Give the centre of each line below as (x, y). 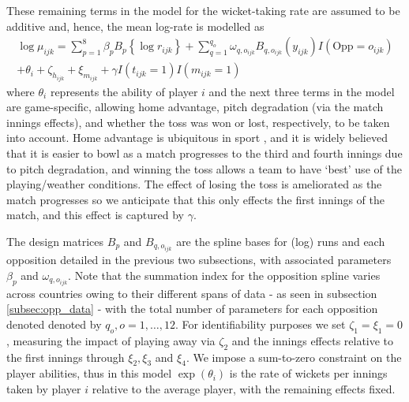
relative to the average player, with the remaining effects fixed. (244, 388)
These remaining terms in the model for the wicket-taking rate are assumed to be (203, 10)
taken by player (44, 388)
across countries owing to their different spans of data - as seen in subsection (192, 293)
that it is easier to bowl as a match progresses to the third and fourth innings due (204, 153)
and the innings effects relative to (313, 340)
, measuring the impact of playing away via (111, 340)
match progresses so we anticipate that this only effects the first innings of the (196, 199)
